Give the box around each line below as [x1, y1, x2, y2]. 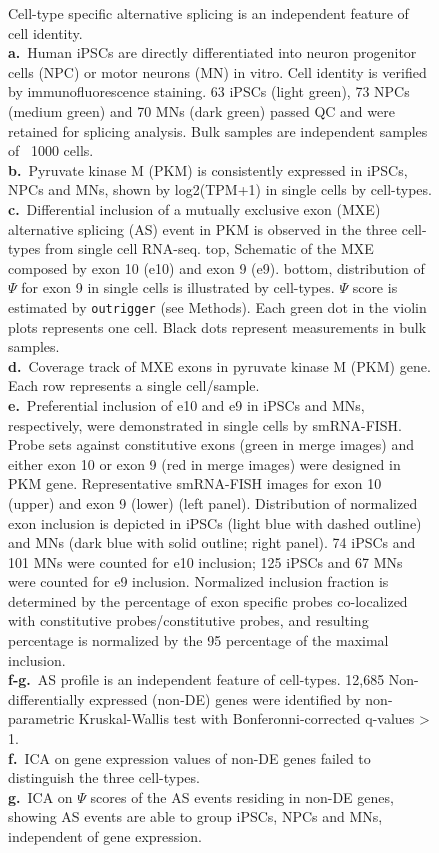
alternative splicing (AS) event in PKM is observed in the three [8, 218, 398, 239]
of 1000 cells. [8, 140, 94, 161]
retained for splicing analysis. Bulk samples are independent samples [8, 120, 428, 141]
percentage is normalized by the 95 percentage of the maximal [8, 630, 389, 651]
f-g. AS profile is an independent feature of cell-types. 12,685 [8, 669, 385, 690]
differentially [8, 688, 85, 709]
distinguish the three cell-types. [8, 767, 200, 788]
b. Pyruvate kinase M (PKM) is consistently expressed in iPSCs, [8, 159, 408, 180]
